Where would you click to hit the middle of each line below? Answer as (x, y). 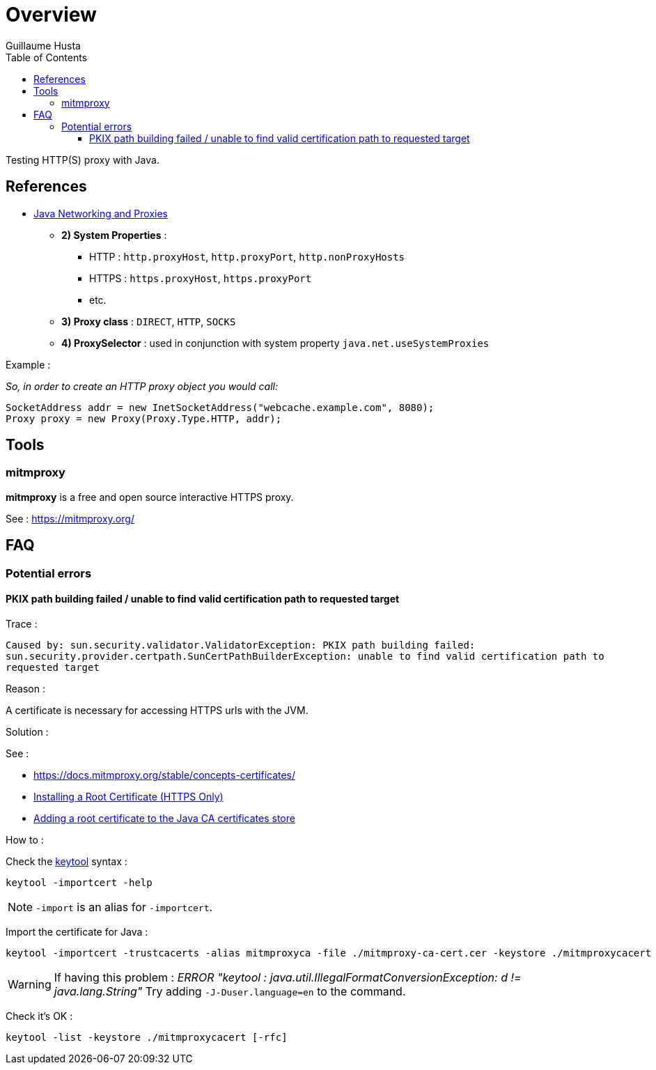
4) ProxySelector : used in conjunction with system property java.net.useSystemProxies (275, 343)
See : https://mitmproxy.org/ (70, 518)
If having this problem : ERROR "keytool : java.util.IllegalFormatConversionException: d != (288, 977)
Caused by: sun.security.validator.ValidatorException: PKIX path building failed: (241, 645)
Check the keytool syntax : (67, 861)
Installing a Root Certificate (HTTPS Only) (128, 796)
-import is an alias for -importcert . (124, 907)
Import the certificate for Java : (77, 931)
